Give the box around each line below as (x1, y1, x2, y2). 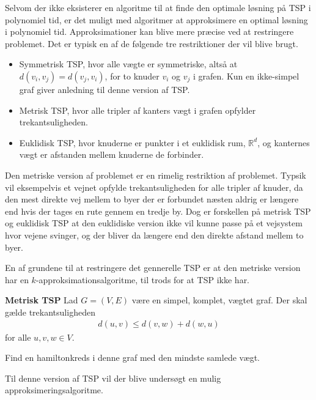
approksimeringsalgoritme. (5, 383, 103, 396)
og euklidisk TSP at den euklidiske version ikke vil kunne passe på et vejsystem (5, 217, 303, 229)
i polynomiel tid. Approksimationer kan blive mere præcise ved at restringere (5, 25, 294, 38)
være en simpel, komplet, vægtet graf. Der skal (131, 294, 307, 306)
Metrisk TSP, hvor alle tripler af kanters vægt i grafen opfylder (19, 103, 256, 116)
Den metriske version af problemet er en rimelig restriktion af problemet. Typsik (5, 168, 306, 181)
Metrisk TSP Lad (5, 294, 78, 306)
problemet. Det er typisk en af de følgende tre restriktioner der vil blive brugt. (5, 37, 298, 50)
